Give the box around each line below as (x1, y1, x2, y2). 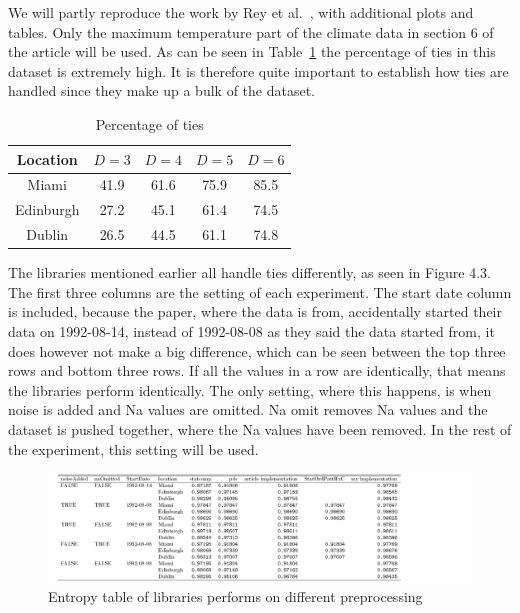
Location (16, 148, 78, 169)
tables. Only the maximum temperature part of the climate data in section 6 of (8, 21, 494, 42)
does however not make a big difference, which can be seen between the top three (8, 340, 506, 361)
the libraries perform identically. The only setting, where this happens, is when (8, 379, 492, 400)
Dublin (26, 224, 69, 245)
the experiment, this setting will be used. (8, 438, 259, 459)
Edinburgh (15, 199, 80, 220)
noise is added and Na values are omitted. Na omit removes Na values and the (8, 399, 488, 420)
